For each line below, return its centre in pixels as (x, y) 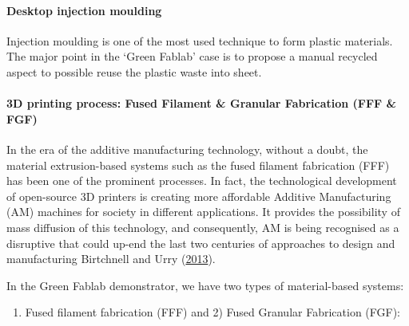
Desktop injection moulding (84, 10)
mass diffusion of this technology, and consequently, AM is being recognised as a (203, 227)
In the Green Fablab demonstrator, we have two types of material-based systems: (205, 285)
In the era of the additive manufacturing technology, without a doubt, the (187, 149)
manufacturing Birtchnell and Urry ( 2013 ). (111, 259)
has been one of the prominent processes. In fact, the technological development (202, 181)
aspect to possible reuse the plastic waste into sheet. (134, 71)
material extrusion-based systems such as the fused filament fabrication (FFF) (198, 165)
